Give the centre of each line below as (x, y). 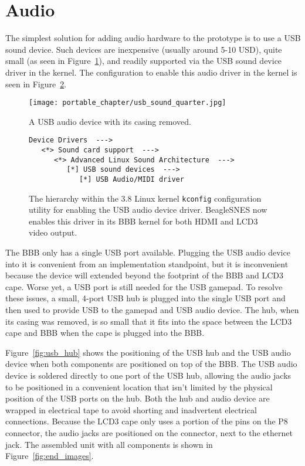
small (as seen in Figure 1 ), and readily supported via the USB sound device (144, 61)
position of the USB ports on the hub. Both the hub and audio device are (138, 398)
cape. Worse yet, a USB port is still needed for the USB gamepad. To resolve (144, 286)
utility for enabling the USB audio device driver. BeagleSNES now (148, 210)
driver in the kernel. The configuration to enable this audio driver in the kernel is (151, 72)
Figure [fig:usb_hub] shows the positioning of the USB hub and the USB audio (148, 352)
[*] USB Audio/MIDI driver (131, 179)
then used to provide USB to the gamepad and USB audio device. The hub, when (152, 310)
